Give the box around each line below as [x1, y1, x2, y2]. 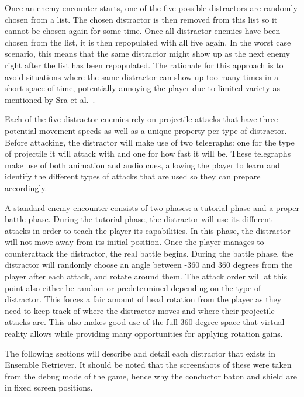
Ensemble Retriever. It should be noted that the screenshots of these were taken [5, 358, 292, 371]
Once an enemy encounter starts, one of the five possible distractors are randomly [5, 2, 298, 13]
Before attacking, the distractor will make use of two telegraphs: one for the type [5, 136, 295, 148]
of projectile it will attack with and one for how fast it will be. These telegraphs [5, 147, 291, 160]
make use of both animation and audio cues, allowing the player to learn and [5, 158, 280, 171]
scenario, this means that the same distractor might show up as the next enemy [5, 47, 290, 60]
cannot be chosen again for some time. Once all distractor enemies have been [5, 25, 281, 37]
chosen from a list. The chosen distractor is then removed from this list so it [5, 13, 278, 25]
